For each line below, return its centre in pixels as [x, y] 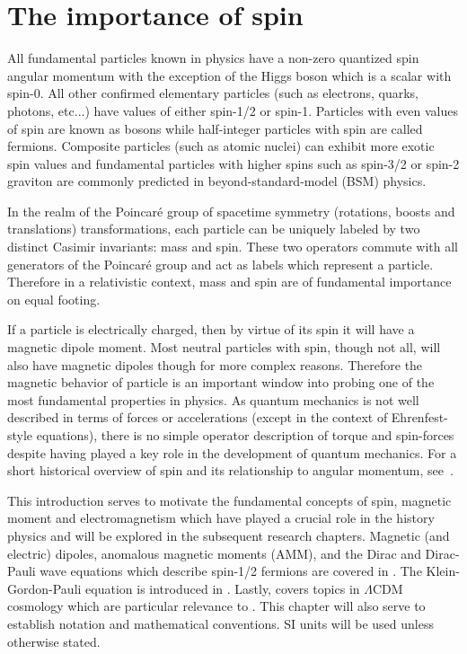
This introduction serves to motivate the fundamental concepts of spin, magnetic [229, 500]
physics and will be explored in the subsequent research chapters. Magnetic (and [229, 535]
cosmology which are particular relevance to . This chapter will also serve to [216, 606]
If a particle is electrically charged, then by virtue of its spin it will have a [211, 329]
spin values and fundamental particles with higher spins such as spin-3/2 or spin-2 [233, 163]
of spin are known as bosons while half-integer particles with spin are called [215, 128]
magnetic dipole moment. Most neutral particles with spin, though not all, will [224, 347]
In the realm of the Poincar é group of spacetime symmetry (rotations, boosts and [231, 211]
